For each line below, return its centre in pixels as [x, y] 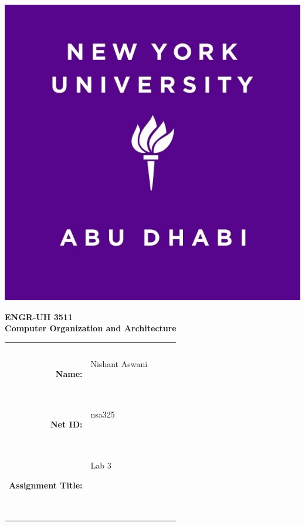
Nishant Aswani [119, 364]
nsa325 [103, 414]
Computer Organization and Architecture [91, 328]
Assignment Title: [46, 485]
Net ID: [66, 424]
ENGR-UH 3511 [39, 316]
